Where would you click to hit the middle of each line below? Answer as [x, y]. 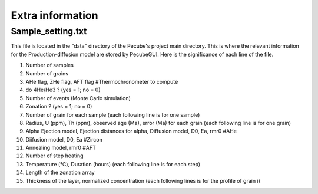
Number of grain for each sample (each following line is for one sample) [113, 114]
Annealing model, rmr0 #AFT [61, 148]
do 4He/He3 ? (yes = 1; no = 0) [63, 90]
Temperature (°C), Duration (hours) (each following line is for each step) [113, 164]
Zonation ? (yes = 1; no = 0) [59, 107]
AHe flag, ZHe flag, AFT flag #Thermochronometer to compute [102, 81]
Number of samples [49, 65]
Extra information [54, 15]
